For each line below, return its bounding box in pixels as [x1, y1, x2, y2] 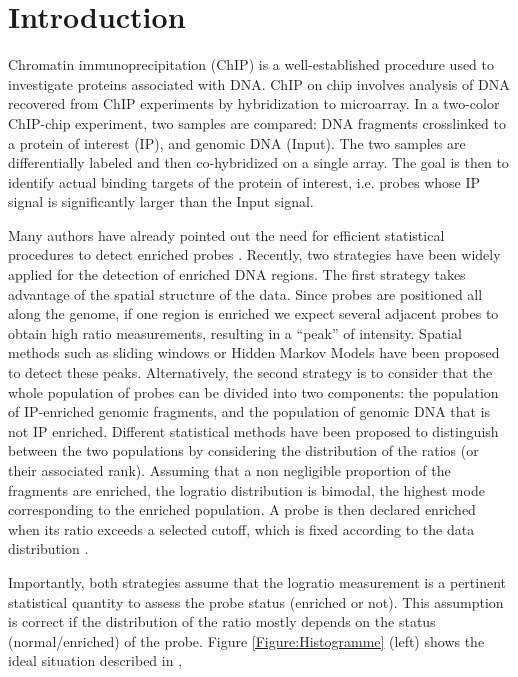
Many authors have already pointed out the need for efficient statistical [8, 224, 445, 245]
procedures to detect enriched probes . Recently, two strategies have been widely [8, 244, 501, 265]
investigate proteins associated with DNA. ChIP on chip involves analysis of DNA [8, 73, 510, 94]
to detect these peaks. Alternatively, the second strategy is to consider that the [8, 362, 493, 383]
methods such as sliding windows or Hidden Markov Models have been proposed [8, 342, 500, 363]
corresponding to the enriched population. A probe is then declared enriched [8, 499, 476, 520]
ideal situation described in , [8, 650, 183, 671]
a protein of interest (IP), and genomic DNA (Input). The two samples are [8, 132, 466, 153]
